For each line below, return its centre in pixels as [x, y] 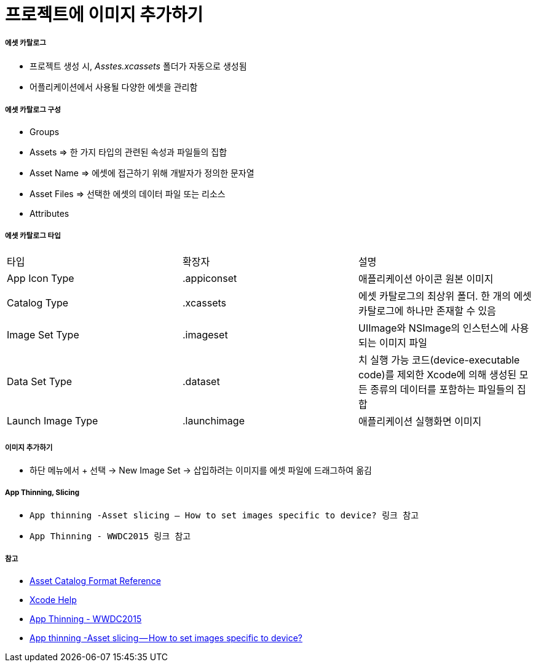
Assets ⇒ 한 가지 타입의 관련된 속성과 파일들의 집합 [128, 152]
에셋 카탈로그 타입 [33, 236]
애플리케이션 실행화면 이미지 [420, 422]
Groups [45, 131]
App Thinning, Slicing [42, 492]
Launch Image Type [53, 421]
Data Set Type [40, 382]
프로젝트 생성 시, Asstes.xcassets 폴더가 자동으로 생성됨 [138, 66]
